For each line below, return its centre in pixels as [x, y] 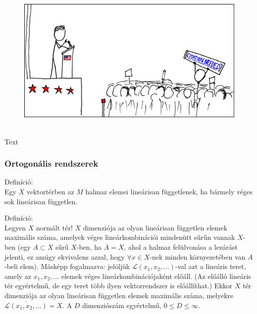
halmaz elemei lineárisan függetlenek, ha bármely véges [169, 191]
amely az [18, 276]
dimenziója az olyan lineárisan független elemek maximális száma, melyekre [119, 295]
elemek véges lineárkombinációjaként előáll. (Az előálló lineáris [156, 276]
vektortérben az [50, 191]
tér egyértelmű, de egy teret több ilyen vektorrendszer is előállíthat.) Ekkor [119, 286]
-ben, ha [89, 247]
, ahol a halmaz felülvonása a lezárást [181, 247]
